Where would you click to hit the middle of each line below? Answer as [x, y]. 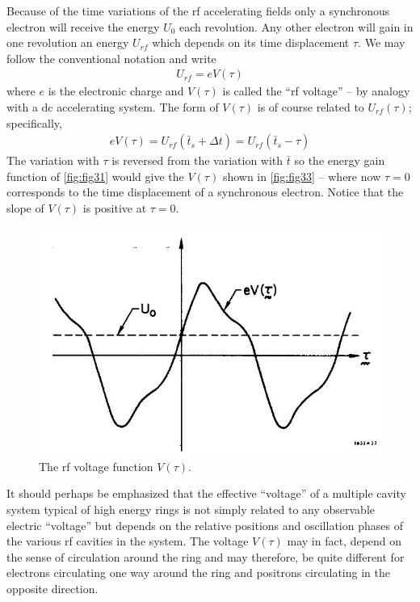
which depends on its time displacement [251, 42]
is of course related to [311, 107]
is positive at [115, 208]
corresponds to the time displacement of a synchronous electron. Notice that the [205, 192]
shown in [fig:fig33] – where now [302, 176]
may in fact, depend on [344, 541]
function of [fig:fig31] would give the [95, 176]
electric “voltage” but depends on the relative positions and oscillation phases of [205, 525]
